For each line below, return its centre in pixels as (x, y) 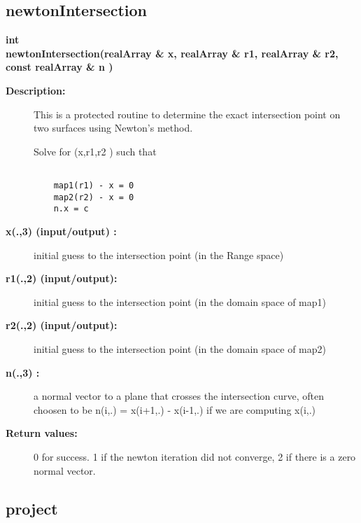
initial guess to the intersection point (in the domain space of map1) (180, 301)
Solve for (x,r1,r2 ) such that (95, 151)
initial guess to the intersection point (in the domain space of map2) (180, 348)
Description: (36, 90)
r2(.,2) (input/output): (62, 325)
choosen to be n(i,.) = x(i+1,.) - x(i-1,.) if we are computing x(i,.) (175, 409)
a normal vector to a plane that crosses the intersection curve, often (179, 396)
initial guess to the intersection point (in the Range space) (159, 254)
